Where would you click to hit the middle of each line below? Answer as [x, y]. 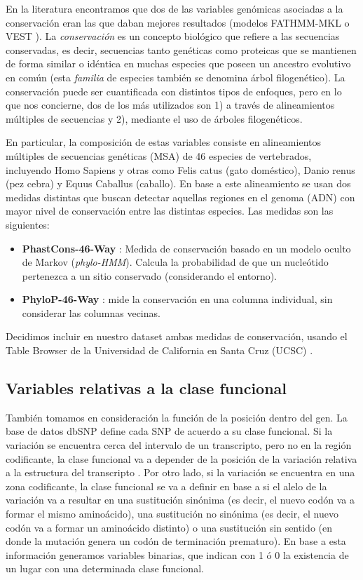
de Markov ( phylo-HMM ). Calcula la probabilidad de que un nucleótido [175, 262]
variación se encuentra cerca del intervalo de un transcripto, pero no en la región [179, 445]
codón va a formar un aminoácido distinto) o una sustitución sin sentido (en [169, 527]
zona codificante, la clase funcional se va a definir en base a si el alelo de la [166, 486]
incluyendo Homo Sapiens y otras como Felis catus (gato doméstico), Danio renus [180, 169]
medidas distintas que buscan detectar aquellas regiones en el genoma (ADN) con [180, 197]
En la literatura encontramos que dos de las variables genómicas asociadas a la [174, 8]
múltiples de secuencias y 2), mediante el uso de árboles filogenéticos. [154, 118]
